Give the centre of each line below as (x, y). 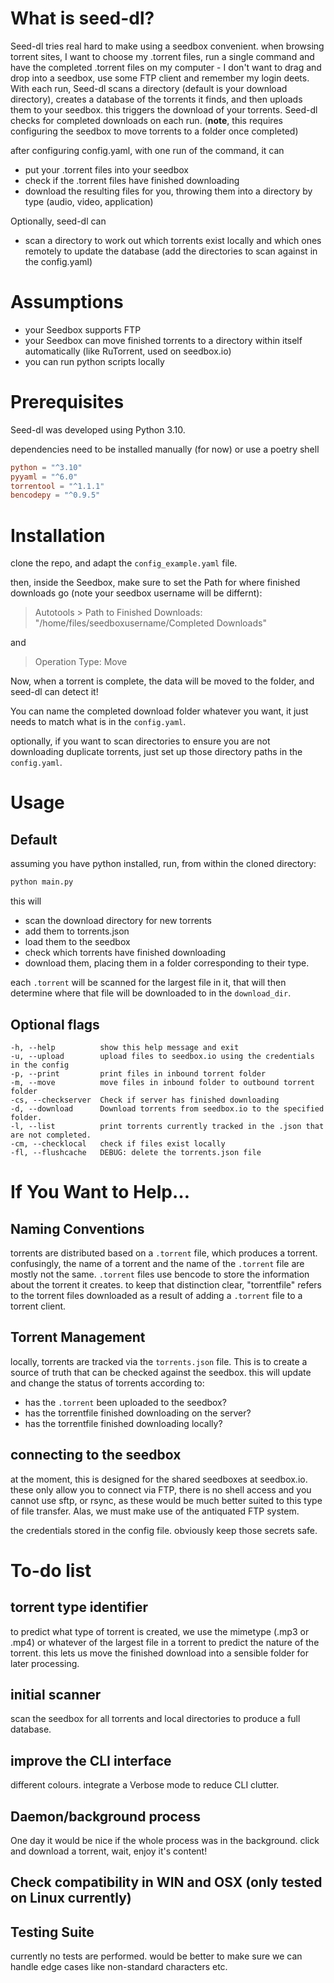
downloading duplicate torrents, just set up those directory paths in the (156, 752)
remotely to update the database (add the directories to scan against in (171, 251)
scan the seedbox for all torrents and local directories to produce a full (155, 1719)
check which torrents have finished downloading (125, 953)
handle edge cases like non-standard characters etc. (119, 1967)
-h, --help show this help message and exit (125, 1047)
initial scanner (56, 1694)
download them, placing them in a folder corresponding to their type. (167, 963)
